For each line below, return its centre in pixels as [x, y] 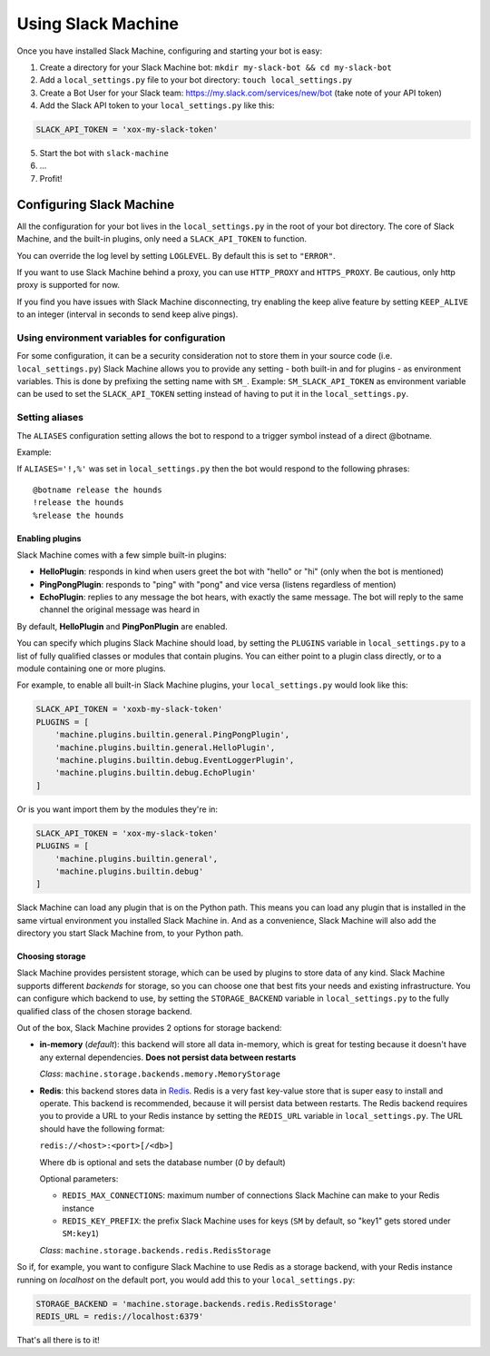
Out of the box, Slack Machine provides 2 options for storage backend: [149, 1028]
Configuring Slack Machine [96, 204]
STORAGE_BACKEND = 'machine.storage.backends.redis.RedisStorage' [186, 1304]
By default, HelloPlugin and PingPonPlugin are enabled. [122, 626]
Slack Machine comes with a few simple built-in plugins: [122, 555]
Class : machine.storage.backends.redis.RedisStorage [155, 1250]
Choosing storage [51, 956]
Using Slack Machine [98, 24]
